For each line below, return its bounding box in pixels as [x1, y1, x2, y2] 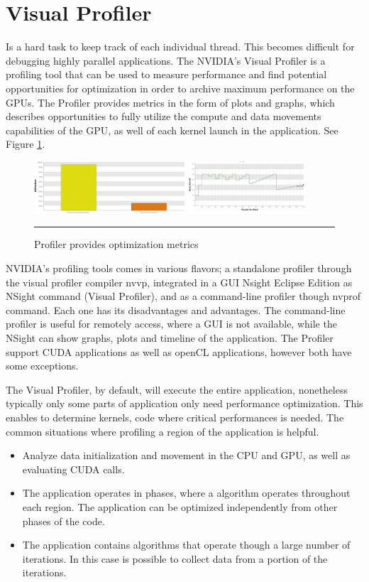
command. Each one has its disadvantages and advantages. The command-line [6, 302, 346, 317]
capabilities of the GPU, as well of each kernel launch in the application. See [6, 122, 338, 137]
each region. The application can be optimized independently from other [22, 499, 338, 514]
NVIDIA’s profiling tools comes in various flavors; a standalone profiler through [6, 261, 352, 275]
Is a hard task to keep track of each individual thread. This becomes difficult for [6, 39, 355, 54]
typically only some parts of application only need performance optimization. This [6, 396, 363, 411]
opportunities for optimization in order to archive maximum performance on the [6, 80, 355, 95]
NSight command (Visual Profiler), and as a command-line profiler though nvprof [6, 289, 360, 303]
